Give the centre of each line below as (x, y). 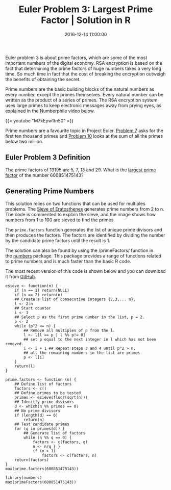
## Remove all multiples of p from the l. (69, 330)
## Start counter (33, 308)
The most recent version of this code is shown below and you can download (86, 271)
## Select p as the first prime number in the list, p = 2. (80, 317)
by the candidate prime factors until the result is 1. (58, 240)
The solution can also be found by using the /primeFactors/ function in (79, 250)
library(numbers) (24, 478)
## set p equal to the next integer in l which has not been (90, 339)
